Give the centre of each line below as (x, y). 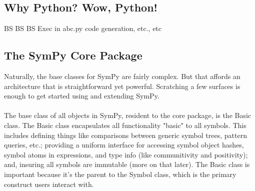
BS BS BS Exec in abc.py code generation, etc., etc (83, 28)
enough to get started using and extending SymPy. (82, 96)
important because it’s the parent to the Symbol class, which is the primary (120, 174)
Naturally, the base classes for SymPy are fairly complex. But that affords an (122, 76)
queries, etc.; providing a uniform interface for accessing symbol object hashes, (124, 145)
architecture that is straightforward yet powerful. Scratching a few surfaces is (122, 86)
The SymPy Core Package (73, 55)
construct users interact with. (49, 184)
